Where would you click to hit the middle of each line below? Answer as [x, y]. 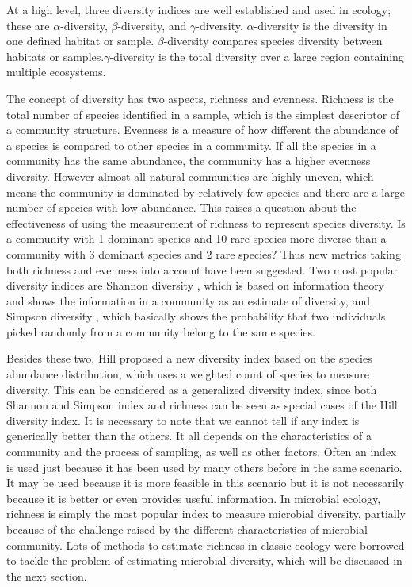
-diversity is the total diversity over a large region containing [257, 56]
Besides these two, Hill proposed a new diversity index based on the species [189, 358]
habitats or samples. [55, 56]
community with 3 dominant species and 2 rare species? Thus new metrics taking [204, 253]
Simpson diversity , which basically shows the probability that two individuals [196, 316]
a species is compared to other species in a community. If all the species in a [191, 145]
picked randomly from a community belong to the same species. [161, 331]
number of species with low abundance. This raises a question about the [181, 207]
